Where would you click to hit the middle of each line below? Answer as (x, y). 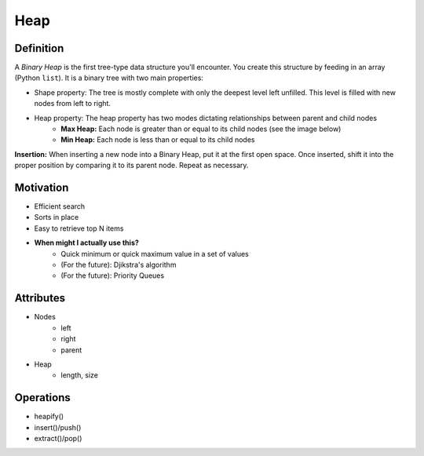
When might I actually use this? (86, 243)
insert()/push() (58, 427)
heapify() (49, 417)
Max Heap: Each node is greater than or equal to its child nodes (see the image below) (201, 129)
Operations (42, 398)
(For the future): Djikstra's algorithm (119, 265)
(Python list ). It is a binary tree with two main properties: (109, 78)
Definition (39, 48)
